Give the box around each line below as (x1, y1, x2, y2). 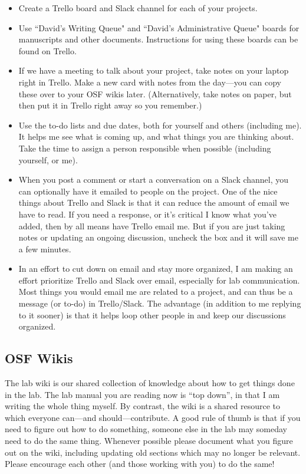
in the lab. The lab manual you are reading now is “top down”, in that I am (5, 388, 280, 400)
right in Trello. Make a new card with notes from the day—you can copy (18, 75, 281, 88)
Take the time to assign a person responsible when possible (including (18, 141, 271, 154)
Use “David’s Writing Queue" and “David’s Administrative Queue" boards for (18, 21, 300, 34)
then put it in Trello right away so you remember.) (18, 99, 202, 111)
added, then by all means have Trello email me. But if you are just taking (18, 219, 285, 232)
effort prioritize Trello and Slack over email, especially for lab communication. (18, 274, 300, 286)
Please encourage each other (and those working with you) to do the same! (5, 457, 275, 470)
